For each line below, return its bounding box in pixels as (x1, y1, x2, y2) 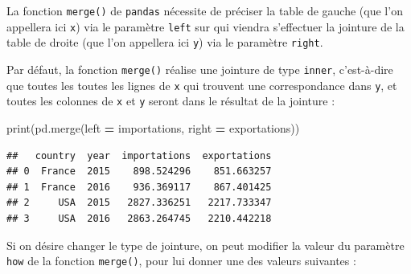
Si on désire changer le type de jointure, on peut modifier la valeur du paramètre (6, 236, 405, 253)
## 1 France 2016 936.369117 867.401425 (6, 181, 272, 193)
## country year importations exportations (6, 149, 272, 162)
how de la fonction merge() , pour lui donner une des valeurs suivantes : (6, 252, 356, 269)
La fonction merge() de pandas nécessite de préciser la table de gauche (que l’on (6, 2, 403, 18)
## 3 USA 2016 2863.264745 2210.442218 (6, 212, 272, 224)
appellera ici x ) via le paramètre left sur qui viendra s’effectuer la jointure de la (6, 18, 405, 35)
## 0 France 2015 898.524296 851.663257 (6, 166, 272, 178)
